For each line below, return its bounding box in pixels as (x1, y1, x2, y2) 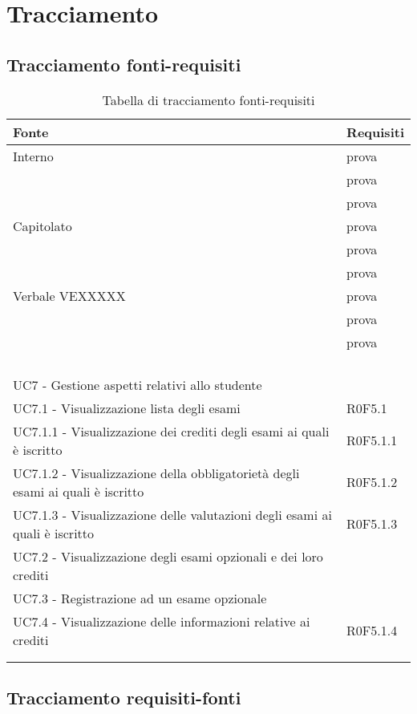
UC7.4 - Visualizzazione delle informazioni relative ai (13, 611, 310, 631)
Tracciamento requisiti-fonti (6, 684, 241, 709)
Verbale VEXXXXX (13, 286, 126, 305)
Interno (13, 146, 54, 165)
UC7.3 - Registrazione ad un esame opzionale (13, 588, 267, 607)
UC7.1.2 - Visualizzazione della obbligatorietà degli (13, 463, 300, 482)
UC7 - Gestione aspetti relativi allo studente (13, 375, 262, 394)
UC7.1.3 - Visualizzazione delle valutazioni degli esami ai (13, 505, 332, 524)
